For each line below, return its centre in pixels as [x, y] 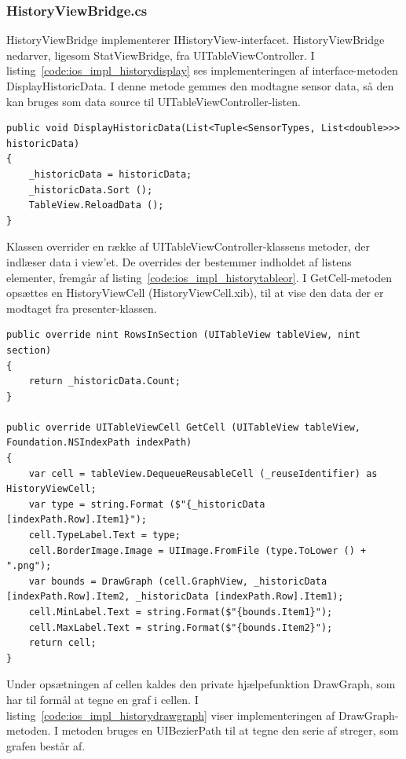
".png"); [29, 566]
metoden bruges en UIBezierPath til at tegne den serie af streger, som [230, 730]
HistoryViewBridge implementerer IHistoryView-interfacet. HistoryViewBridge [196, 40]
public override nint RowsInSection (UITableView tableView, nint [184, 335]
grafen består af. [46, 745]
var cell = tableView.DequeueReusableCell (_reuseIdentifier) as [203, 473]
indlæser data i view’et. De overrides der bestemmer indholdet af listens [179, 261]
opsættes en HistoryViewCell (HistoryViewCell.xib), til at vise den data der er [195, 293]
